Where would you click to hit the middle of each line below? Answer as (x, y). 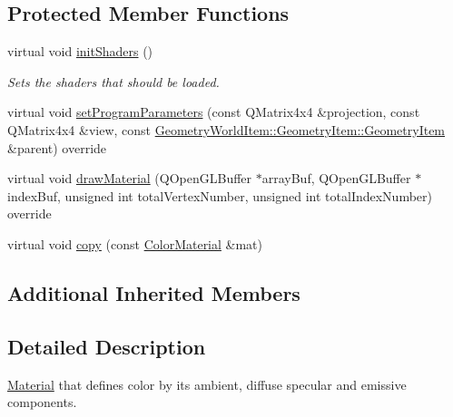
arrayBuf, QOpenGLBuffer (336, 178)
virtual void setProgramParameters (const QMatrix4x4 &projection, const (214, 112)
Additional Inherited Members (154, 292)
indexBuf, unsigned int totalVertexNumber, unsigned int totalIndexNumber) (220, 195)
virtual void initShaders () (80, 51)
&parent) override (57, 147)
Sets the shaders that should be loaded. (113, 81)
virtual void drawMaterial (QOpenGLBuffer (130, 178)
